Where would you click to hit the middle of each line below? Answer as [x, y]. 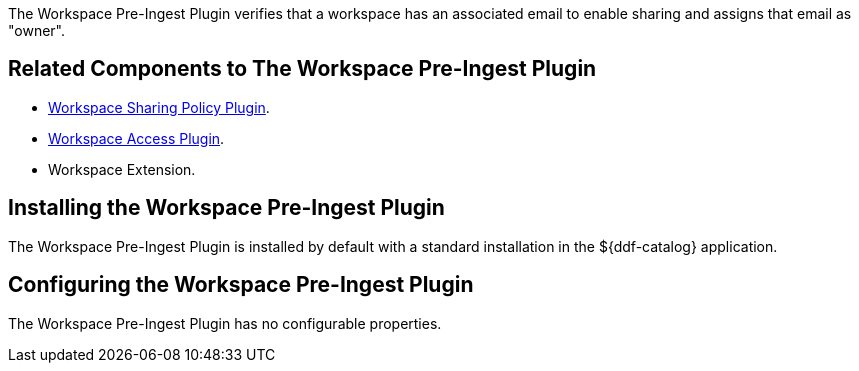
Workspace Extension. [122, 169]
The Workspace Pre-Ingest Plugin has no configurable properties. [225, 323]
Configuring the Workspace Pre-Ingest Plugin [241, 285]
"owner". [37, 30]
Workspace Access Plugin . [136, 138]
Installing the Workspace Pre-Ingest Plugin [226, 208]
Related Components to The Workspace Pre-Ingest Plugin [302, 69]
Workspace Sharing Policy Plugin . [159, 107]
